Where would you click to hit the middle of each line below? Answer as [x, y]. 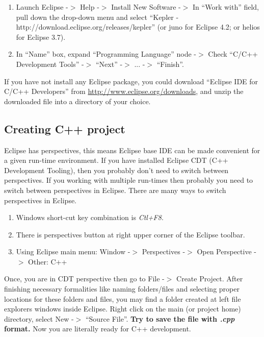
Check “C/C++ [233, 54]
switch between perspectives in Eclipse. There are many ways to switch [115, 190]
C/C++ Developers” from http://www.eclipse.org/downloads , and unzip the [124, 91]
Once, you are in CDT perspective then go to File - [84, 279]
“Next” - [109, 64]
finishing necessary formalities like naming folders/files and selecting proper [122, 289]
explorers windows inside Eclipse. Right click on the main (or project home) [123, 309]
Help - [90, 7]
